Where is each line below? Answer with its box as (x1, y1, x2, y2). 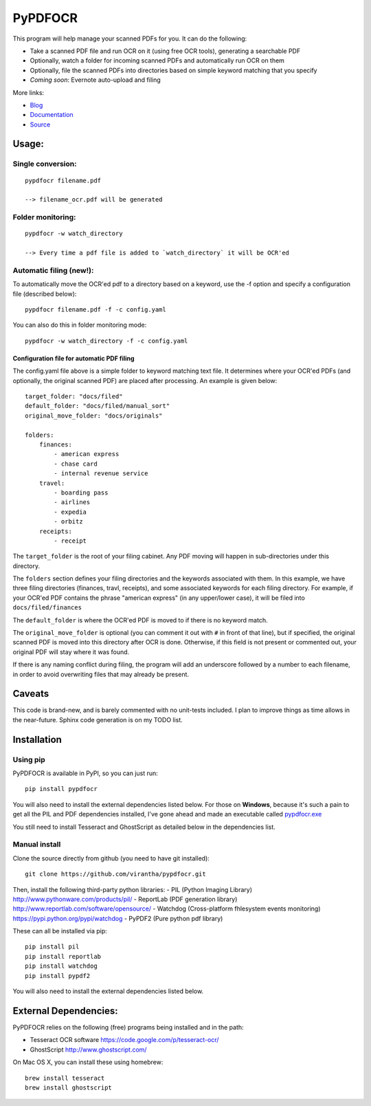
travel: (38, 479, 65, 487)
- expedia (54, 508, 87, 516)
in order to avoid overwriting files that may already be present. (12, 670, 189, 678)
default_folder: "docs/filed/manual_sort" (25, 402, 170, 410)
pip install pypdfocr (25, 785, 98, 793)
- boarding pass (54, 488, 109, 497)
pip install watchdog (25, 962, 98, 970)
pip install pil (25, 943, 80, 951)
